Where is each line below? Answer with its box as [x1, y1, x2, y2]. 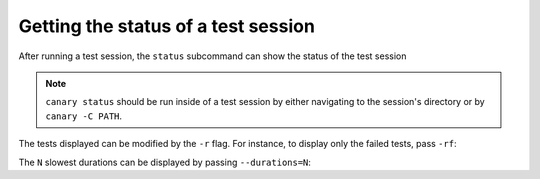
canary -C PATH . [45, 110, 123, 122]
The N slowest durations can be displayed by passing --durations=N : [18, 156, 312, 168]
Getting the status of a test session [18, 15, 315, 37]
